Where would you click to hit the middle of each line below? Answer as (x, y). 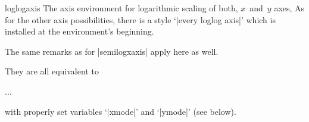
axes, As (289, 8)
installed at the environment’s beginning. (79, 31)
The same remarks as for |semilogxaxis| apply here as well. (112, 51)
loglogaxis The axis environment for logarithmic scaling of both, (121, 8)
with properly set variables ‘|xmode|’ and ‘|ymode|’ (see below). (121, 111)
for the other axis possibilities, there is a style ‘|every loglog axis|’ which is (140, 19)
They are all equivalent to (52, 71)
